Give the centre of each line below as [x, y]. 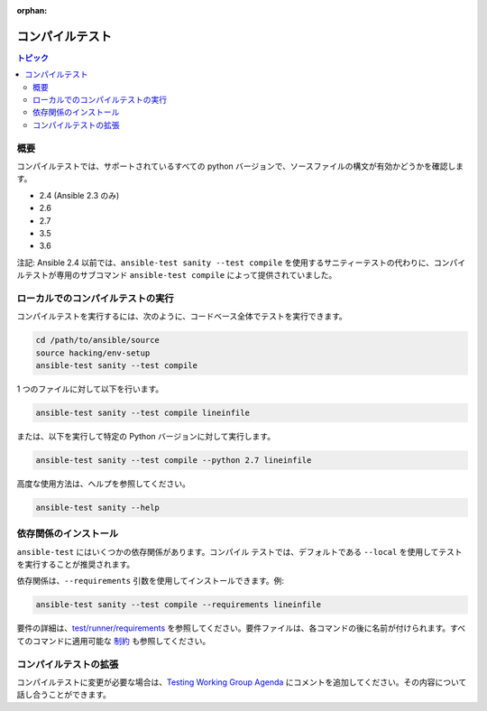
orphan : [32, 10]
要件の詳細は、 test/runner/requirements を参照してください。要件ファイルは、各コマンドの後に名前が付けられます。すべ [241, 628]
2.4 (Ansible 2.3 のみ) [79, 195]
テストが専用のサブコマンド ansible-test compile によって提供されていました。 [180, 275]
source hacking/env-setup [93, 353]
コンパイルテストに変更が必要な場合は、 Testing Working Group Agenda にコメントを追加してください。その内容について [242, 682]
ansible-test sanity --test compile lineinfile [142, 413]
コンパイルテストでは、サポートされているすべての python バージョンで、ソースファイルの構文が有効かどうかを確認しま [240, 166]
